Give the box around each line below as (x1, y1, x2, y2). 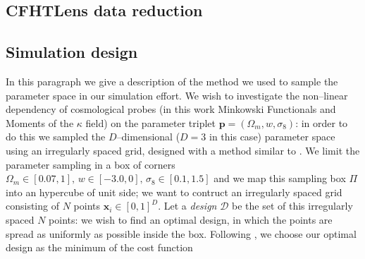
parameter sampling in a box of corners (6, 157, 175, 171)
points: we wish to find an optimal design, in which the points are (49, 212, 333, 227)
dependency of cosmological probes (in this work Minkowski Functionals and (6, 102, 336, 116)
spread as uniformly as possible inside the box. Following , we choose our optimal (6, 226, 357, 241)
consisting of (6, 198, 59, 213)
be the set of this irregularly (231, 198, 353, 213)
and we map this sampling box (214, 171, 346, 186)
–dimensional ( (116, 129, 180, 144)
